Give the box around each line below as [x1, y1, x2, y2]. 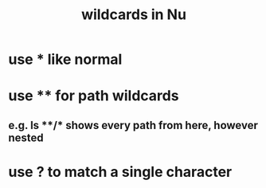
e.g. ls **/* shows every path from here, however [8, 118, 259, 132]
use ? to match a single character [8, 163, 233, 181]
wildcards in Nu [80, 6, 187, 24]
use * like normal [8, 50, 123, 69]
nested [8, 131, 44, 144]
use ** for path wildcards [8, 87, 179, 105]
